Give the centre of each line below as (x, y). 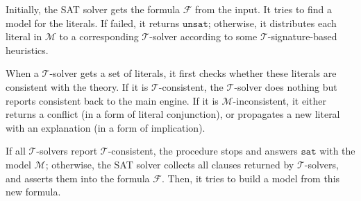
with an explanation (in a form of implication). (106, 127)
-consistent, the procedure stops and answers (203, 151)
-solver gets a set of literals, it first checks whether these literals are (193, 73)
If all (16, 151)
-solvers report (67, 151)
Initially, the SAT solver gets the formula (93, 9)
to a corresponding (99, 36)
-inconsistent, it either (279, 100)
